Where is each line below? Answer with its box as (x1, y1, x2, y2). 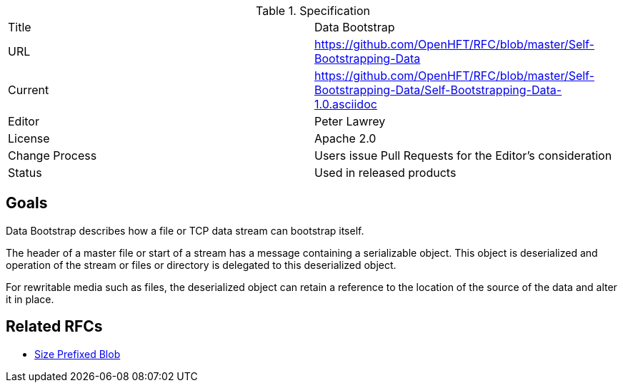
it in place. (6, 292, 54, 305)
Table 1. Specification (256, 4, 370, 18)
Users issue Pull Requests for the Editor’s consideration (314, 148, 612, 163)
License (8, 131, 50, 145)
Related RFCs (6, 317, 103, 336)
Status (8, 165, 42, 180)
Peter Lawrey (314, 114, 386, 128)
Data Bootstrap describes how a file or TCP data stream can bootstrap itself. (6, 224, 364, 237)
